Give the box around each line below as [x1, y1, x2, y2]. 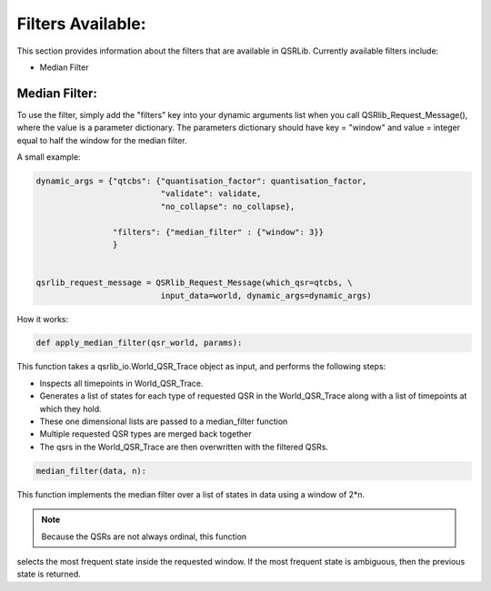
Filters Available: [16, 14, 146, 34]
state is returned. [16, 568, 81, 580]
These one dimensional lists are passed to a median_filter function [39, 416, 288, 427]
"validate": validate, [160, 189, 262, 199]
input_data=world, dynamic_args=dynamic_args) [160, 291, 372, 300]
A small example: [16, 152, 81, 163]
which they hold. [39, 403, 102, 414]
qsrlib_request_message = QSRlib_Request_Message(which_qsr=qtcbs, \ [35, 278, 353, 288]
